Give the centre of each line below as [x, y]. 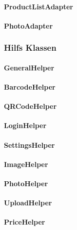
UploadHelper [28, 203]
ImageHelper [26, 164]
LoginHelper [25, 125]
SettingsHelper [29, 145]
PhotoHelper [26, 183]
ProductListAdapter [38, 6]
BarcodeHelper [30, 87]
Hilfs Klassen [30, 48]
